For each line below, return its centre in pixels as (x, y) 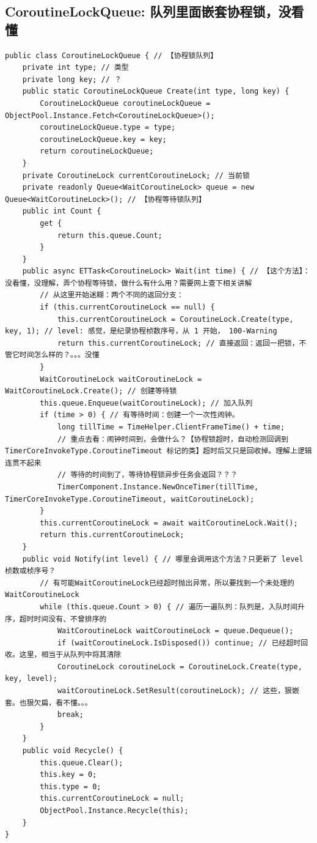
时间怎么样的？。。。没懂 (59, 355)
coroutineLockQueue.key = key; (103, 139)
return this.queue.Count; (110, 235)
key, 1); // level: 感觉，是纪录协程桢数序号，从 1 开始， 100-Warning (141, 331)
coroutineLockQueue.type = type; (108, 128)
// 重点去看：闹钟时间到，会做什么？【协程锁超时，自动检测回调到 (173, 439)
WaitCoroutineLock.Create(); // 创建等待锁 (91, 391)
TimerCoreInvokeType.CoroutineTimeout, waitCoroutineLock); (130, 499)
